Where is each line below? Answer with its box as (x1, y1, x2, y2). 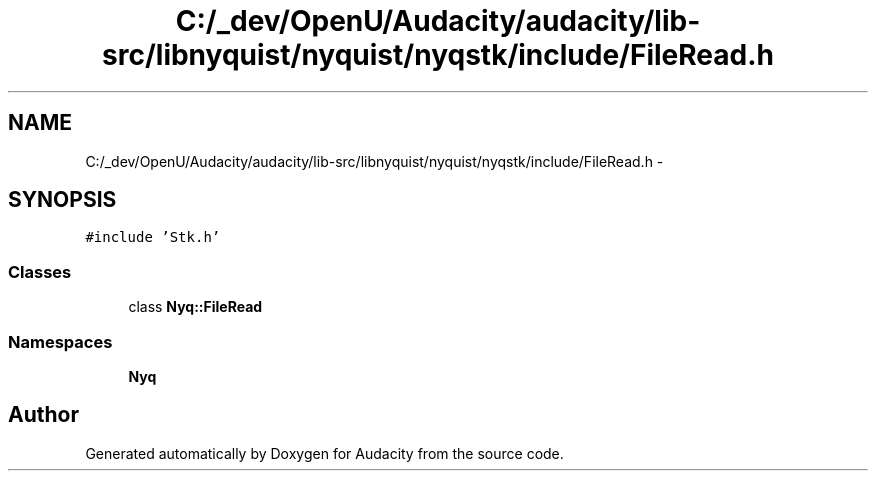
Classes (8, 261, 72, 282)
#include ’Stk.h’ (85, 229, 221, 246)
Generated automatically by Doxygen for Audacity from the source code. (85, 444, 564, 462)
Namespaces (8, 331, 113, 352)
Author (8, 402, 79, 428)
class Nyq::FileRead (128, 298, 263, 316)
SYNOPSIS (8, 187, 117, 213)
